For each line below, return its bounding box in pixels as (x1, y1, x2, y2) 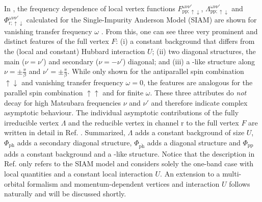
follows (229, 178, 250, 189)
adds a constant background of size (135, 127, 245, 138)
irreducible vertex (4, 117, 59, 128)
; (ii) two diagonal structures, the (152, 45, 256, 56)
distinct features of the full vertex (4, 36, 109, 46)
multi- (222, 168, 242, 179)
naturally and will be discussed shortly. (4, 188, 126, 199)
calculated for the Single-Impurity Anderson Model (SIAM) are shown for (26, 14, 257, 25)
